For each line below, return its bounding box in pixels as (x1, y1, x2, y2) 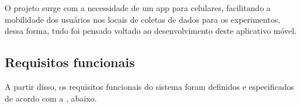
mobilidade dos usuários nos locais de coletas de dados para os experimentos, (5, 13, 281, 25)
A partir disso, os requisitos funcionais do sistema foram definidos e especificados (5, 80, 295, 92)
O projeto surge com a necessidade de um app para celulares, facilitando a (5, 2, 271, 13)
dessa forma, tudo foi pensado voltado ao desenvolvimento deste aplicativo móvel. (5, 25, 297, 37)
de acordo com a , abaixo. (5, 92, 97, 104)
